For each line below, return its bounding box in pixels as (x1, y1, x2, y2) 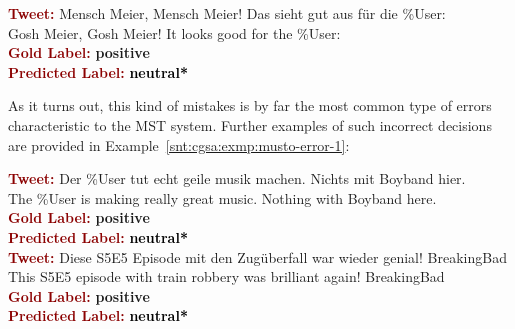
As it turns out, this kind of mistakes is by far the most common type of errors (8, 95, 492, 116)
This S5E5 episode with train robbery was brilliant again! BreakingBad (8, 266, 445, 287)
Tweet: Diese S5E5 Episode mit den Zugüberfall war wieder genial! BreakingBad (8, 246, 507, 267)
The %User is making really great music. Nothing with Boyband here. (8, 187, 437, 208)
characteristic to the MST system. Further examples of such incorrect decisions (8, 114, 492, 135)
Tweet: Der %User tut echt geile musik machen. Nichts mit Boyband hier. (8, 168, 466, 189)
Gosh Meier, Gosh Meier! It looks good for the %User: (8, 22, 341, 43)
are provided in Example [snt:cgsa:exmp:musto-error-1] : (8, 134, 350, 155)
